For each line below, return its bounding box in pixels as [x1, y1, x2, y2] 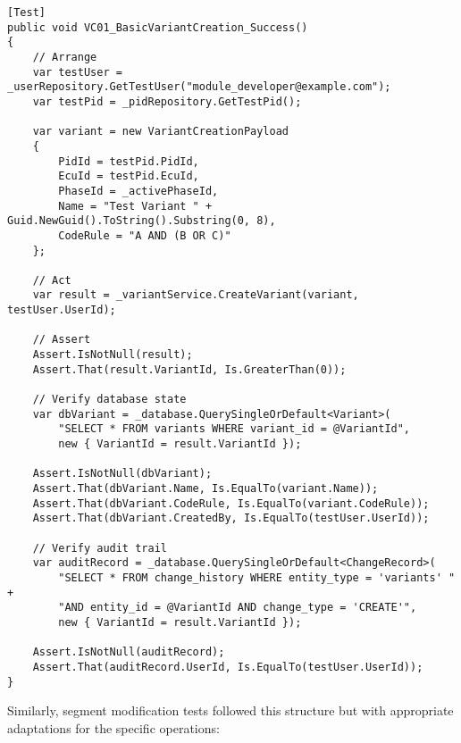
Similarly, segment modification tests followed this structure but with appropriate [7, 701, 454, 720]
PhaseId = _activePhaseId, [58, 184, 219, 197]
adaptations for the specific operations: [7, 718, 220, 737]
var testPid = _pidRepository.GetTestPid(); [32, 95, 302, 108]
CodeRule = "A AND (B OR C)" [58, 229, 231, 242]
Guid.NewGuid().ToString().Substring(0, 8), [7, 214, 276, 228]
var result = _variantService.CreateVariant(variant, [32, 288, 359, 302]
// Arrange [32, 50, 97, 63]
